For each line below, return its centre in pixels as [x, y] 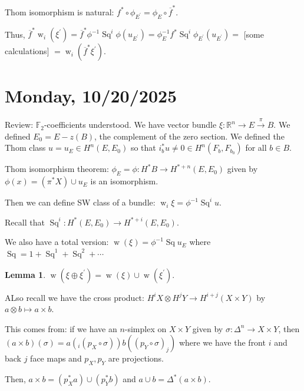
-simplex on [146, 328]
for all [256, 148]
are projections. [136, 358]
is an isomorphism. [124, 181]
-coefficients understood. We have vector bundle [130, 125]
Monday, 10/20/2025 [91, 96]
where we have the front [222, 342]
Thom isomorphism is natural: [60, 11]
